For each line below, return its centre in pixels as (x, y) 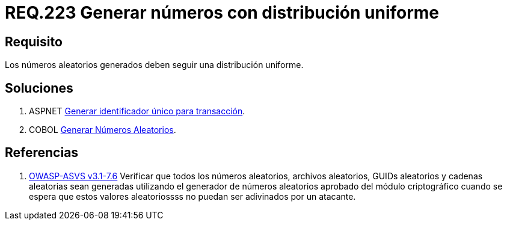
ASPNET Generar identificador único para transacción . (137, 111)
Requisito (34, 42)
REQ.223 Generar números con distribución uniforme (222, 13)
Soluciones (39, 88)
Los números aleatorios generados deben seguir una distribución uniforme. (154, 65)
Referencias (42, 153)
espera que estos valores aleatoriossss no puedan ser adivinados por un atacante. (192, 196)
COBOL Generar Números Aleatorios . (103, 130)
